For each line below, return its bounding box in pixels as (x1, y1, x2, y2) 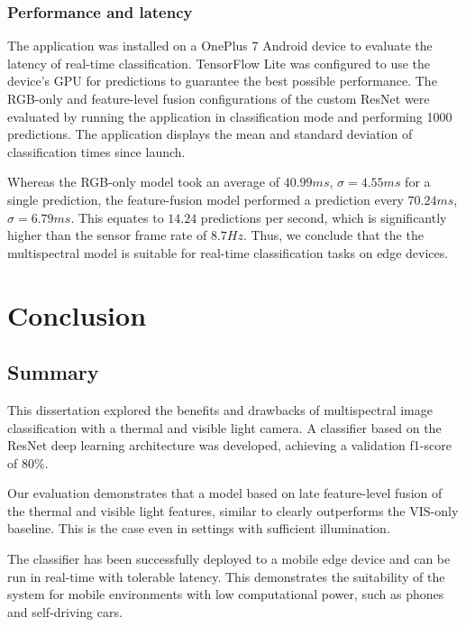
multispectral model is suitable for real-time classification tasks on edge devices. (7, 243, 449, 262)
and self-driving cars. (7, 602, 123, 621)
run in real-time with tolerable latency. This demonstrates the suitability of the (7, 567, 445, 586)
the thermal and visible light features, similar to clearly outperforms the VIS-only (7, 501, 459, 520)
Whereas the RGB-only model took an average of (7, 172, 280, 191)
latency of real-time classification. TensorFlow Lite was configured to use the (7, 53, 431, 72)
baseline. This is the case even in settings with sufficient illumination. (7, 519, 390, 538)
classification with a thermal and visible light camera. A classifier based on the (7, 418, 442, 437)
